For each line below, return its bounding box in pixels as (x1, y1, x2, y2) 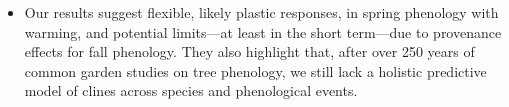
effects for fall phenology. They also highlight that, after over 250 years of (24, 41, 475, 62)
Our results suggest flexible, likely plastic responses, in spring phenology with (24, 2, 499, 22)
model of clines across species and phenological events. (24, 80, 358, 101)
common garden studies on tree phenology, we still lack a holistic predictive (24, 60, 487, 81)
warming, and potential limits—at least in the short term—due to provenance (24, 21, 502, 42)
